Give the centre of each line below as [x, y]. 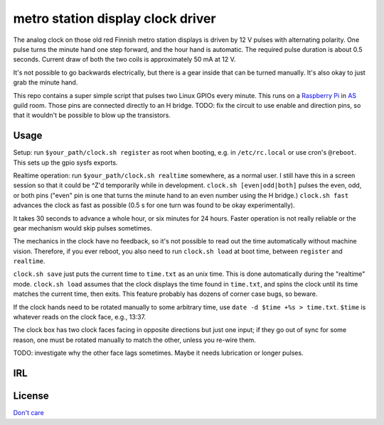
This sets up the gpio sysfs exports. [65, 162]
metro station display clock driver [114, 18]
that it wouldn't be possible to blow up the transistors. [92, 115]
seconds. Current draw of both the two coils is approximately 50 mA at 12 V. [124, 60]
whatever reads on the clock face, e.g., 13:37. [79, 317]
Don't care [28, 413]
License [31, 396]
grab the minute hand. [46, 82]
